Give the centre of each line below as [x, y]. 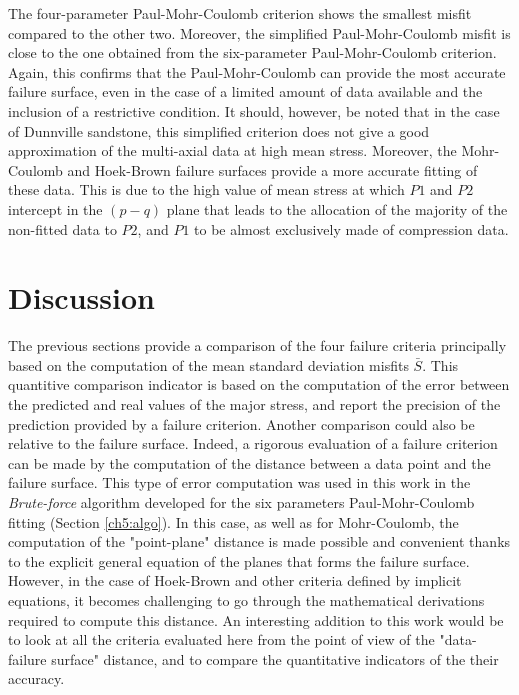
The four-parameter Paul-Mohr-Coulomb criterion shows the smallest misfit [240, 13]
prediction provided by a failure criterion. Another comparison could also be [241, 423]
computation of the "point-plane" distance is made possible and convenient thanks [259, 541]
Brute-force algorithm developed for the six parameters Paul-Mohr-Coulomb [241, 502]
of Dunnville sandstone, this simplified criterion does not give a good [219, 130]
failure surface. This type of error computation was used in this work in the [239, 482]
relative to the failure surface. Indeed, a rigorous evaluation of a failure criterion [253, 443]
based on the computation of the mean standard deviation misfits [208, 364]
